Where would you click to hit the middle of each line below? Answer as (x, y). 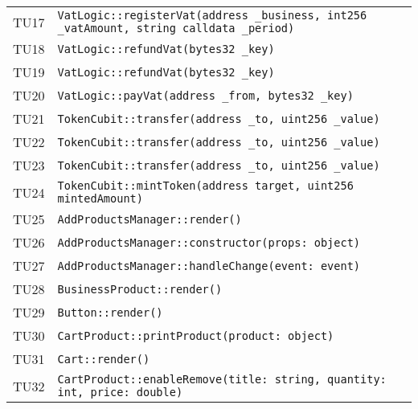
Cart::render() (104, 359)
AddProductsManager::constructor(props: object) (209, 242)
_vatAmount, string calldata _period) (176, 28)
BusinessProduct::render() (140, 289)
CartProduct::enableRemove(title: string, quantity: (222, 379)
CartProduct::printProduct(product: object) (196, 335)
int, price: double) (120, 392)
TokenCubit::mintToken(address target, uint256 (205, 186)
